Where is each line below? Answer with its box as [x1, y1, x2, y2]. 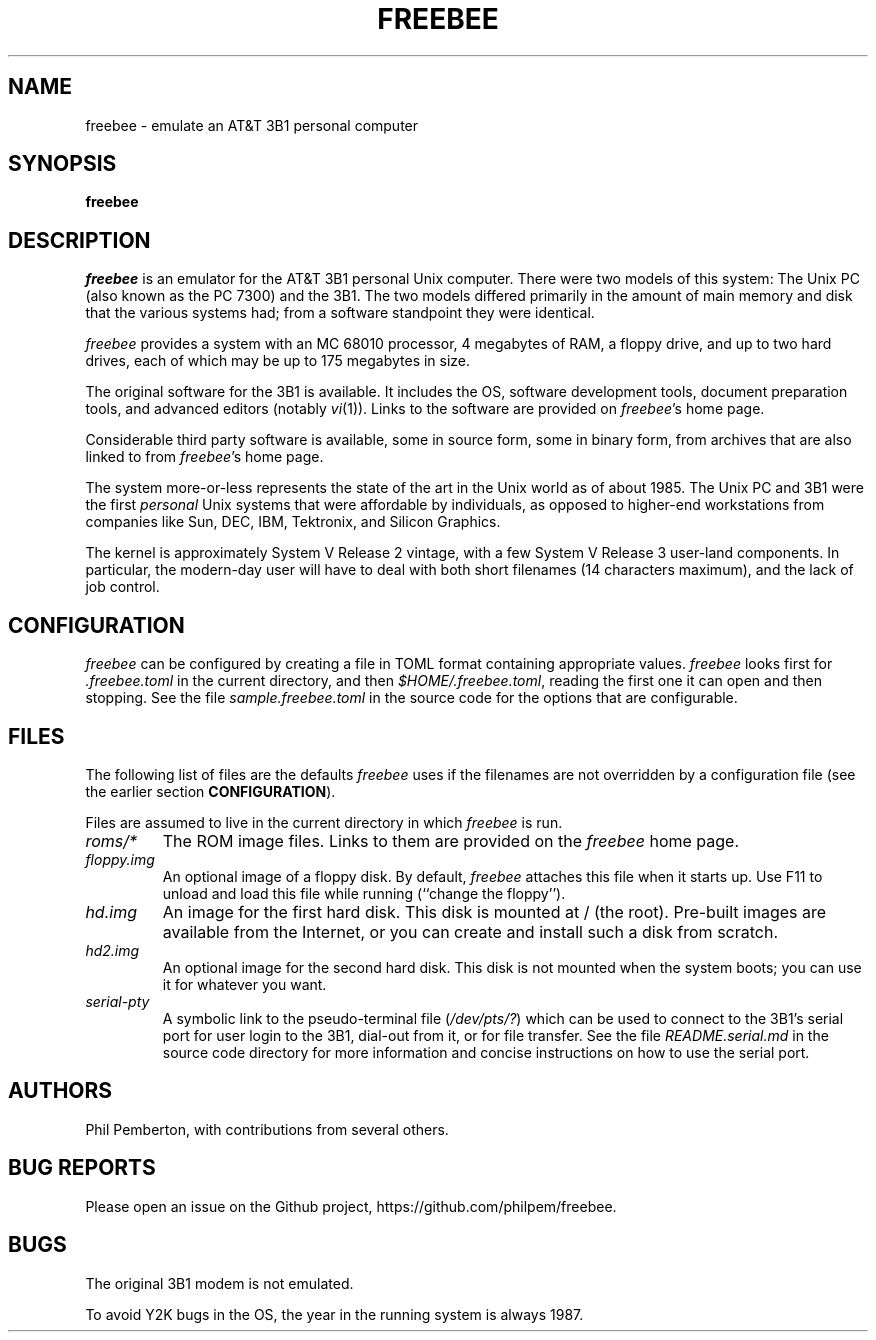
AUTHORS [8, 1078, 113, 1104]
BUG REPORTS [8, 1155, 156, 1181]
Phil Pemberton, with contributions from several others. [85, 1120, 449, 1138]
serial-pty [85, 992, 150, 1010]
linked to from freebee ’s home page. [85, 448, 324, 466]
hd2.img [85, 941, 140, 959]
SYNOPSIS [8, 151, 117, 177]
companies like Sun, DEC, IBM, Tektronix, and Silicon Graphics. [85, 513, 501, 531]
